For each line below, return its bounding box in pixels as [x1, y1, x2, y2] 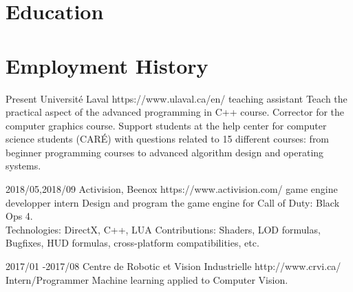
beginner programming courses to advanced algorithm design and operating [6, 145, 324, 159]
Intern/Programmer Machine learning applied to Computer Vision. [6, 272, 288, 286]
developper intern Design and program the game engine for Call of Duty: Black [6, 195, 340, 209]
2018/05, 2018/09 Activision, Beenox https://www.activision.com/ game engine [6, 182, 338, 196]
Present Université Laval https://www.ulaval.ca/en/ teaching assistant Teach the [6, 91, 347, 105]
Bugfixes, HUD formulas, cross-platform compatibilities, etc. [6, 236, 259, 250]
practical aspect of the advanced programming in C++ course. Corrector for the [6, 105, 345, 119]
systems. [6, 158, 41, 173]
